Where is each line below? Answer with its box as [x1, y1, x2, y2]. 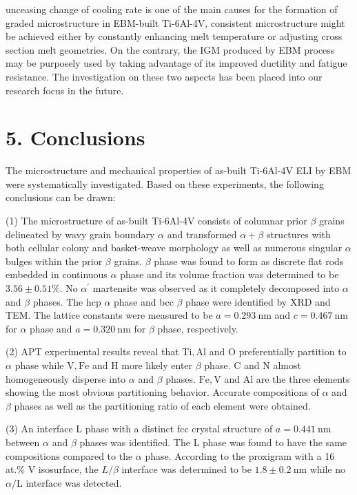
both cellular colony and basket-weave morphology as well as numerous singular [6, 240, 343, 255]
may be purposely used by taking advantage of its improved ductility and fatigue [6, 56, 347, 70]
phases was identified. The [79, 434, 190, 449]
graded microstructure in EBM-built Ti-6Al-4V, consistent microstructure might [6, 15, 345, 30]
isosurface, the [38, 462, 99, 476]
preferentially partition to [238, 344, 347, 359]
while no [309, 462, 346, 476]
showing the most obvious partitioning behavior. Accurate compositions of [6, 385, 319, 399]
